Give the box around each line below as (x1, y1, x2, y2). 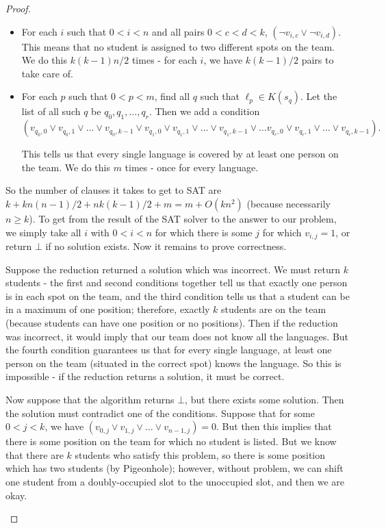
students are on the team (221, 302, 326, 316)
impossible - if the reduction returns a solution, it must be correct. (5, 369, 285, 384)
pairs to (301, 53, 334, 67)
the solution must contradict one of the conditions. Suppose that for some (5, 405, 315, 420)
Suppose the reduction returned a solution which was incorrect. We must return (5, 262, 341, 276)
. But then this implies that (216, 419, 332, 433)
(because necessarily (246, 196, 331, 210)
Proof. (5, 1, 31, 15)
